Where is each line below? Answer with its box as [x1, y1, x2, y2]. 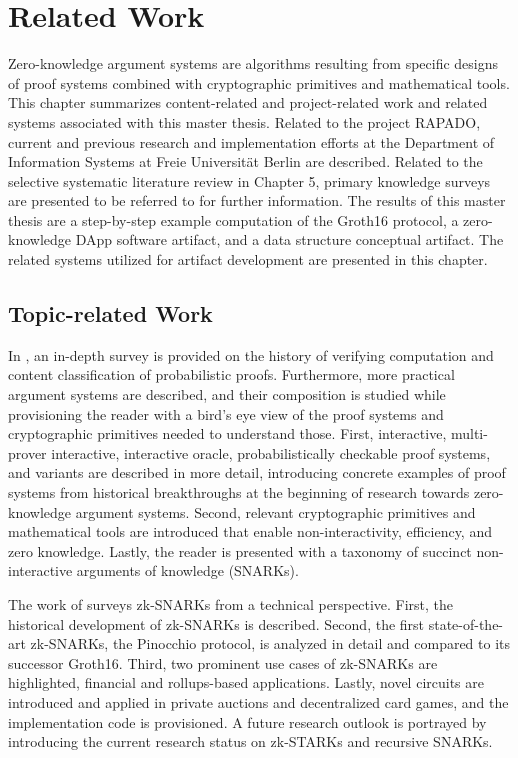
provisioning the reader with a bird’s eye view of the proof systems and [8, 403, 444, 424]
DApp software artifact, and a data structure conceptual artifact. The [75, 229, 504, 250]
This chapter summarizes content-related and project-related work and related [8, 92, 488, 113]
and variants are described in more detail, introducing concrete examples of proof [8, 462, 506, 483]
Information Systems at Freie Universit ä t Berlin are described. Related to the [8, 151, 483, 172]
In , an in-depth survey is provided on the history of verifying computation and [8, 344, 494, 365]
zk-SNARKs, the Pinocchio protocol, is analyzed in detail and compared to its [30, 633, 511, 654]
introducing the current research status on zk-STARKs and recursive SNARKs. [8, 731, 493, 752]
